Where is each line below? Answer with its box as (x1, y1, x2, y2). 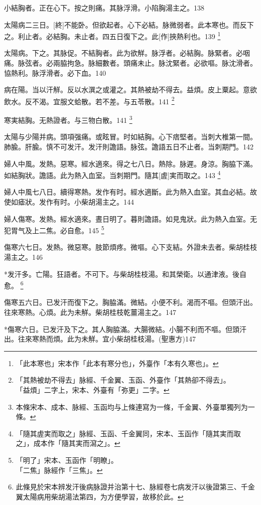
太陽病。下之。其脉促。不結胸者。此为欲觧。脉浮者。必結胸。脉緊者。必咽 (4, 48, 250, 58)
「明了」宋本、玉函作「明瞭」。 (16, 454, 118, 465)
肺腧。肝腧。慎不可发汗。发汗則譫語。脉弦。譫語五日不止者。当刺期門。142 (4, 141, 253, 151)
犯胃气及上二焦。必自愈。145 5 (4, 224, 104, 235)
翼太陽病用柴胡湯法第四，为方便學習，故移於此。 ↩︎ (16, 491, 184, 501)
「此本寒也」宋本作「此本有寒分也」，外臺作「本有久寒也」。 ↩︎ (16, 358, 219, 368)
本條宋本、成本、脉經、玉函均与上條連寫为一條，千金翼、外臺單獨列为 (16, 401, 248, 412)
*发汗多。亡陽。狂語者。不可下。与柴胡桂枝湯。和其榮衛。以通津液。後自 (4, 268, 246, 279)
